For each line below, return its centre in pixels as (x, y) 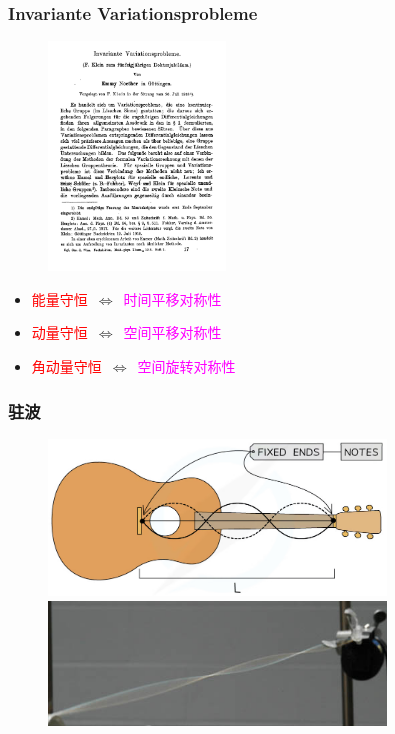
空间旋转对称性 (186, 366)
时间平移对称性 (172, 298)
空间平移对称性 (172, 332)
